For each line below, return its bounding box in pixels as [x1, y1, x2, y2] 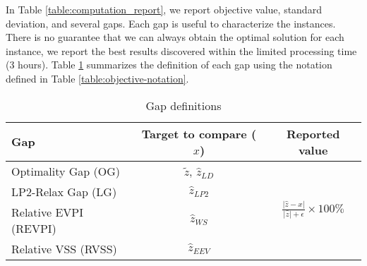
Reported [286, 125, 340, 142]
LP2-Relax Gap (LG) [11, 183, 117, 200]
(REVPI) [11, 219, 56, 236]
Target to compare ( [141, 125, 257, 142]
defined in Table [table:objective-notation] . [6, 71, 189, 85]
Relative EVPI [11, 203, 84, 220]
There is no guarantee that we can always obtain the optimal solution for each [6, 30, 344, 44]
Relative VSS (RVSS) [11, 240, 117, 257]
